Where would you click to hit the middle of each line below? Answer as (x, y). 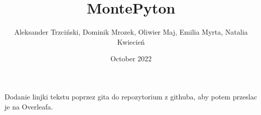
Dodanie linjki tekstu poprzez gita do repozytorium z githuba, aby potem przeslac (131, 96)
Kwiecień (131, 41)
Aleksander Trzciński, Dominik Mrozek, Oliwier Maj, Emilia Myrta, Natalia (131, 32)
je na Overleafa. (29, 106)
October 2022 (131, 59)
